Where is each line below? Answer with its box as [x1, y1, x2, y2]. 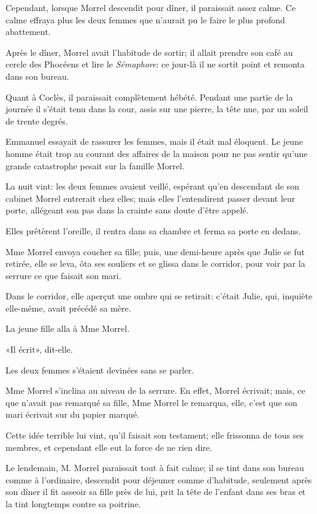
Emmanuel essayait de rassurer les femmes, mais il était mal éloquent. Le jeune [6, 135, 304, 148]
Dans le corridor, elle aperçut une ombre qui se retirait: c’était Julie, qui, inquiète [6, 290, 313, 302]
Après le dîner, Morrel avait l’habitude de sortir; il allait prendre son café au [6, 45, 293, 58]
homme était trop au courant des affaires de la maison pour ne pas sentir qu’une [6, 147, 308, 159]
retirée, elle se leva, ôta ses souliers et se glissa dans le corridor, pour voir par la [6, 257, 305, 270]
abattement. [6, 25, 51, 38]
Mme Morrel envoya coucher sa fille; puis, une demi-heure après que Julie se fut [6, 245, 305, 258]
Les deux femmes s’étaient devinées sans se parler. [6, 363, 194, 376]
